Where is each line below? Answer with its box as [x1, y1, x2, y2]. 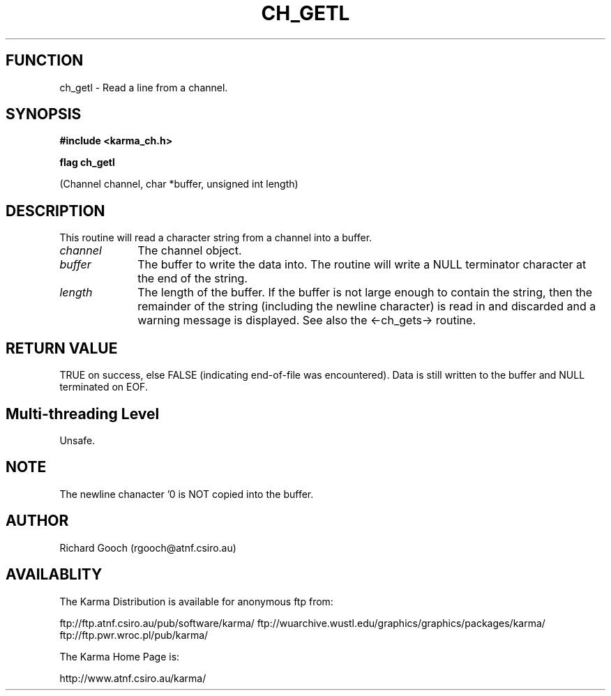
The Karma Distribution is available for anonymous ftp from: [59, 595, 333, 607]
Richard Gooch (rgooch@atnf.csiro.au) [59, 541, 236, 554]
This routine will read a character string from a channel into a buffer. [59, 232, 372, 244]
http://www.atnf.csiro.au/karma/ [59, 672, 206, 684]
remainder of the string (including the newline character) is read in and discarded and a [137, 299, 596, 314]
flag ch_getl [59, 156, 115, 169]
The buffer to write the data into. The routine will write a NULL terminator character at [137, 257, 587, 272]
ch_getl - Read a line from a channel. [59, 81, 228, 93]
